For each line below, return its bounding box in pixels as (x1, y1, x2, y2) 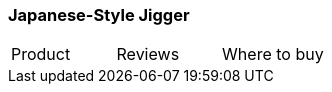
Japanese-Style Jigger (8, 5, 190, 25)
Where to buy (222, 44, 324, 65)
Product (11, 44, 71, 65)
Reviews (116, 44, 180, 65)
